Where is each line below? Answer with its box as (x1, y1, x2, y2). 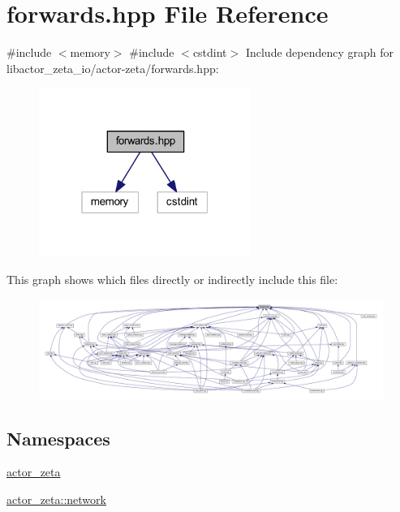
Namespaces (6, 425, 110, 450)
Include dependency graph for (245, 44, 394, 61)
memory (70, 44, 110, 61)
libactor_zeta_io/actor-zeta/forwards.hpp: (6, 59, 219, 76)
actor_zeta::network (6, 490, 106, 507)
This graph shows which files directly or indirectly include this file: (6, 270, 338, 287)
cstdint (192, 44, 227, 61)
